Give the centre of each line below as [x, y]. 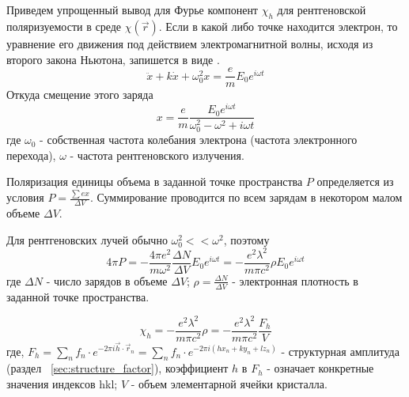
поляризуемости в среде [64, 26]
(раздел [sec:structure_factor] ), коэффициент [117, 368]
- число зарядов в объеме [107, 280]
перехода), [31, 155]
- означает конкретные [320, 368]
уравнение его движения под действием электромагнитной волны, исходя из [190, 44]
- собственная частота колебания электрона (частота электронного [199, 140]
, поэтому [246, 239]
